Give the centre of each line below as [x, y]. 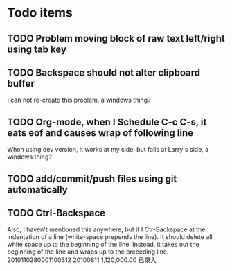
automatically [37, 190]
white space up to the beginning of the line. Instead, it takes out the [103, 245]
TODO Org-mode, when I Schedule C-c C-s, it [107, 122]
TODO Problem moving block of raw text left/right [116, 38]
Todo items [40, 13]
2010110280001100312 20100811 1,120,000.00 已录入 [82, 260]
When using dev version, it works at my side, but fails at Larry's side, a [108, 150]
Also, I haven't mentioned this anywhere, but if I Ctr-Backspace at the [106, 229]
